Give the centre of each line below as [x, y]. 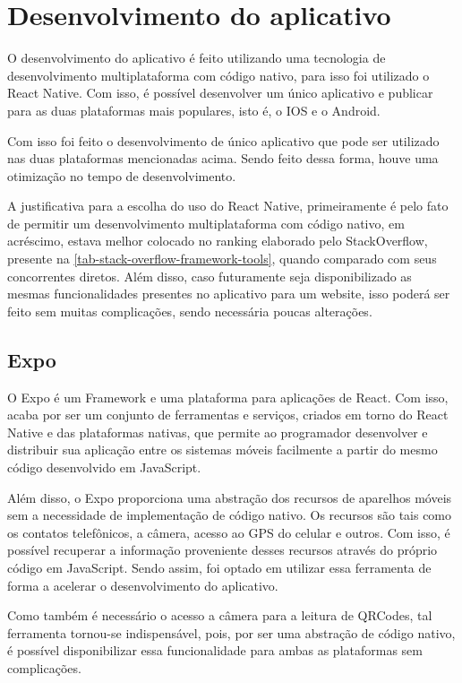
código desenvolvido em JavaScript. [104, 467]
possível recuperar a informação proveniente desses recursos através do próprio [222, 550]
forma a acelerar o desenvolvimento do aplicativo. [143, 585]
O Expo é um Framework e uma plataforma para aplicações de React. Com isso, [228, 397]
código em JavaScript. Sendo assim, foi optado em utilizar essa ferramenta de [219, 567]
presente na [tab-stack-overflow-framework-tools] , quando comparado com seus [222, 259]
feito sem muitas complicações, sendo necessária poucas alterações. [190, 311]
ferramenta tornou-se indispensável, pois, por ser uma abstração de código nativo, [231, 632]
